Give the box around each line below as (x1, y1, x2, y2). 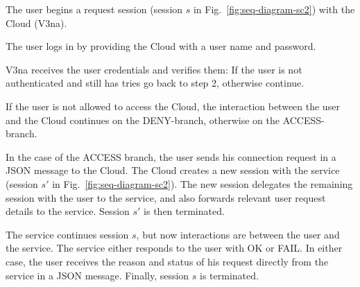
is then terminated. (144, 204, 225, 218)
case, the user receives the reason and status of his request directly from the (6, 254, 329, 268)
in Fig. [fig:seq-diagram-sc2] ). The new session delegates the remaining (52, 176, 353, 191)
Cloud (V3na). (6, 15, 67, 30)
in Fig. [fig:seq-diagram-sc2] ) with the (193, 2, 355, 16)
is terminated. (200, 268, 259, 282)
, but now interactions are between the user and (136, 227, 340, 241)
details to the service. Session (6, 204, 130, 218)
